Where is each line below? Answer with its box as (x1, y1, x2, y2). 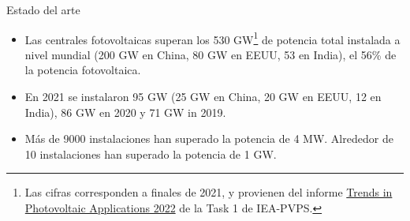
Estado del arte (6, 2, 80, 17)
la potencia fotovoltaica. (24, 62, 141, 78)
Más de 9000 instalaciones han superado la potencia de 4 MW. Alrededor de (24, 130, 393, 147)
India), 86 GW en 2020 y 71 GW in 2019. (24, 103, 226, 120)
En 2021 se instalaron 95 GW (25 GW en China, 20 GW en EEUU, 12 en (24, 88, 382, 105)
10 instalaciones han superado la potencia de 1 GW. (24, 145, 277, 162)
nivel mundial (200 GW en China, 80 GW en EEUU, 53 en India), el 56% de (24, 46, 397, 62)
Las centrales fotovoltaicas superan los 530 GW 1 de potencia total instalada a (24, 28, 401, 47)
